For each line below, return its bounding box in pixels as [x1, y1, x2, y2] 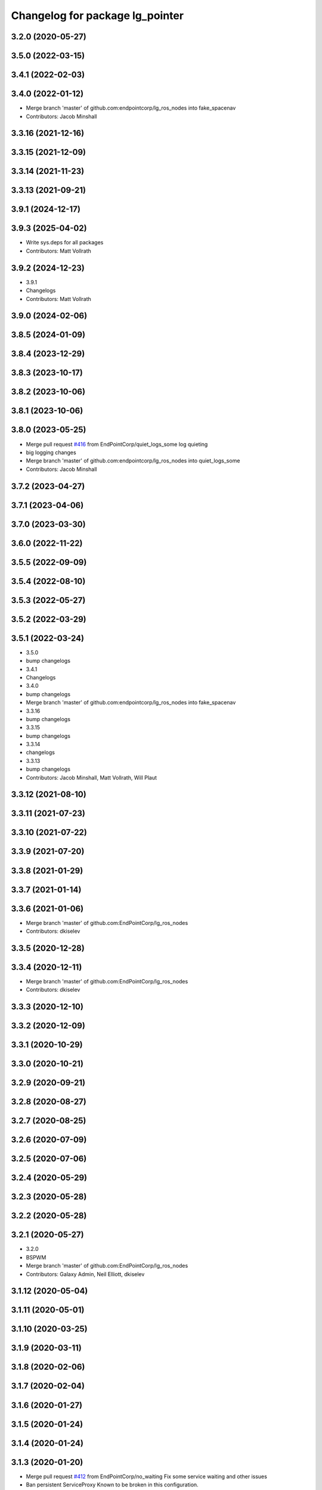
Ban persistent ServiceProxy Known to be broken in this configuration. [26, 1481, 199, 1488]
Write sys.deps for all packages [26, 239, 104, 246]
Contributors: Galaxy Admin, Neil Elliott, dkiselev [26, 1270, 145, 1278]
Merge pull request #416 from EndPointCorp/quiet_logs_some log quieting [26, 440, 208, 448]
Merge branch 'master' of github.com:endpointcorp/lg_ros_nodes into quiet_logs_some [26, 457, 240, 464]
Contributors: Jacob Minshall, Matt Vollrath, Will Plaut [26, 774, 157, 781]
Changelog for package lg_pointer [11, 9, 184, 22]
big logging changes [26, 449, 77, 456]
